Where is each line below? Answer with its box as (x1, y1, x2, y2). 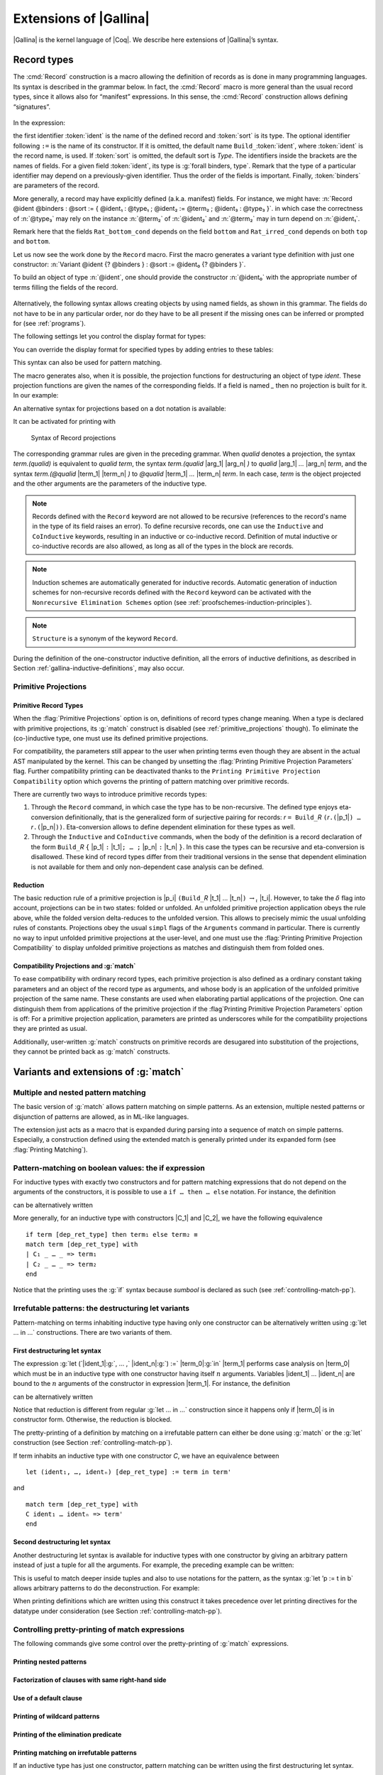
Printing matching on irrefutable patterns (13, 1748, 138, 1757)
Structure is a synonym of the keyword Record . (32, 634, 178, 643)
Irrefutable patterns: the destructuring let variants (13, 1304, 190, 1313)
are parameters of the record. (13, 181, 100, 190)
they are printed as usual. (13, 1025, 88, 1033)
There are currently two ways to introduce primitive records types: (13, 790, 207, 798)
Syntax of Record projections (30, 433, 116, 442)
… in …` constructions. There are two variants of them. (13, 1328, 172, 1336)
